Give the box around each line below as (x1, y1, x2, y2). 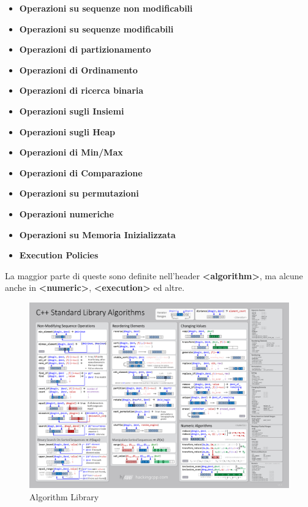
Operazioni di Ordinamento (19, 63, 138, 76)
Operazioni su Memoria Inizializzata (19, 228, 176, 241)
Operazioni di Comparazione (19, 166, 143, 179)
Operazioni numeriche (19, 207, 114, 220)
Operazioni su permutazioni (19, 187, 139, 200)
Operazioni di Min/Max (19, 146, 123, 159)
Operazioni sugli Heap (19, 125, 115, 138)
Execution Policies (19, 249, 99, 261)
